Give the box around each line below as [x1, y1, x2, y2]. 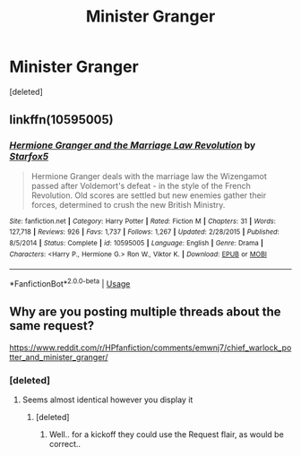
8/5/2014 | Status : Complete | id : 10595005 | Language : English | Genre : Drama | [9, 238, 264, 247]
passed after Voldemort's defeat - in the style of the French [30, 180, 251, 191]
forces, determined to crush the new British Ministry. [30, 199, 226, 210]
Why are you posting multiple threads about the [9, 305, 281, 320]
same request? [9, 318, 95, 333]
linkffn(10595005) [9, 112, 114, 127]
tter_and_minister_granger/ [9, 351, 108, 362]
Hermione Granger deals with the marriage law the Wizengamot [30, 170, 267, 181]
